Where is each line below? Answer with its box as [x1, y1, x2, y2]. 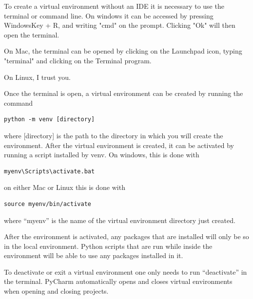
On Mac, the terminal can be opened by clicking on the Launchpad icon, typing [4, 46, 242, 56]
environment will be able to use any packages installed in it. [4, 250, 183, 261]
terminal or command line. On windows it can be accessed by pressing [4, 10, 214, 20]
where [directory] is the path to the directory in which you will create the [4, 130, 223, 140]
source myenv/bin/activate [4, 200, 91, 207]
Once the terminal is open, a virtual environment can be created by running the [4, 88, 243, 98]
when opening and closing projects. [4, 286, 109, 296]
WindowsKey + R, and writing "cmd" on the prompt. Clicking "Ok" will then [4, 20, 235, 30]
